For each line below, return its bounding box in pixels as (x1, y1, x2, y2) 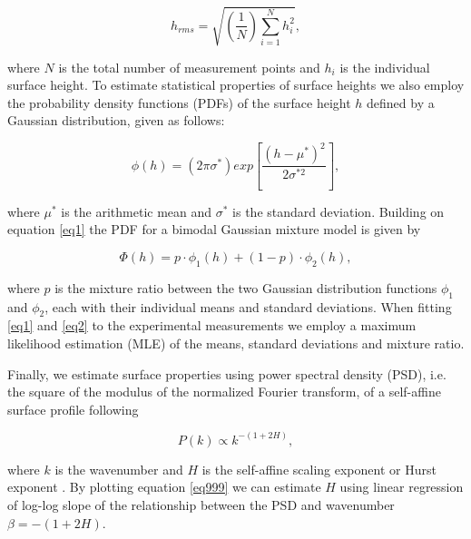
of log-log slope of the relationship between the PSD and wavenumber (7, 495, 395, 514)
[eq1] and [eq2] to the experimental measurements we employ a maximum (7, 316, 417, 335)
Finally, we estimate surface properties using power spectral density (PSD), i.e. (7, 364, 446, 383)
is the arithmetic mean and (61, 201, 212, 220)
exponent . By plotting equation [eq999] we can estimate (7, 477, 321, 496)
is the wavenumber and (54, 459, 183, 478)
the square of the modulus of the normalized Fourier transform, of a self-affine (7, 382, 441, 401)
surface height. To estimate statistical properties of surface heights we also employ (7, 75, 465, 94)
